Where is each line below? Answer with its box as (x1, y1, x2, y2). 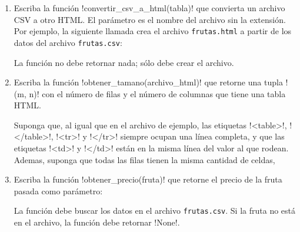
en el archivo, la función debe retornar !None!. (14, 216, 180, 228)
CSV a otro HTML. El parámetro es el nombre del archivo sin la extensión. (14, 13, 286, 25)
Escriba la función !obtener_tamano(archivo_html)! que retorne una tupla (14, 76, 283, 88)
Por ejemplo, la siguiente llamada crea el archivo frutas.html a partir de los (14, 25, 292, 37)
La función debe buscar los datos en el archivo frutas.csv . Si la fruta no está (14, 204, 296, 217)
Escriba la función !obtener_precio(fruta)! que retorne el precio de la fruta (14, 173, 282, 185)
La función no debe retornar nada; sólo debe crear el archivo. (14, 56, 234, 68)
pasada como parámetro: (14, 184, 103, 197)
